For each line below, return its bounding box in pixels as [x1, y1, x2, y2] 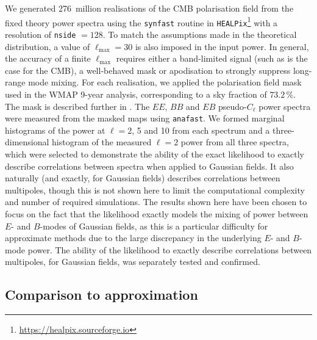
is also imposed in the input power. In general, [135, 40, 309, 52]
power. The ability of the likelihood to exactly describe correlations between [27, 243, 312, 256]
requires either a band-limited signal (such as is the [116, 52, 308, 65]
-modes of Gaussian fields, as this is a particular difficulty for [40, 219, 268, 232]
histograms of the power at [5, 123, 105, 136]
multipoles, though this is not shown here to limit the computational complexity [5, 183, 305, 196]
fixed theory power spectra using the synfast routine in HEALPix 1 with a [5, 14, 278, 29]
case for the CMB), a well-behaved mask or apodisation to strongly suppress [5, 63, 291, 76]
